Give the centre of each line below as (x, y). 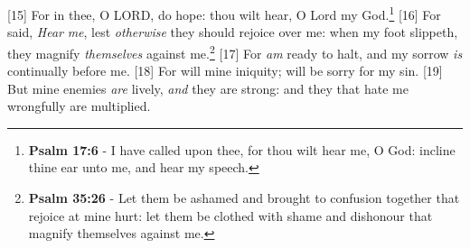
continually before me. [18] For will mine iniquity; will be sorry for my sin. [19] (225, 71)
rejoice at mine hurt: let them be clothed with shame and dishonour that (230, 215)
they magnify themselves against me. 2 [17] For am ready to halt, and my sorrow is (235, 51)
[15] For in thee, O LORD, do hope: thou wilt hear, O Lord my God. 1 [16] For (224, 13)
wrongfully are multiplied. (79, 106)
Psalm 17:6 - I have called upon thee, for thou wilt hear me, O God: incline (242, 149)
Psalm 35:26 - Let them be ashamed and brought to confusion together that (244, 198)
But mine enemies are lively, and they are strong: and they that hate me (208, 88)
